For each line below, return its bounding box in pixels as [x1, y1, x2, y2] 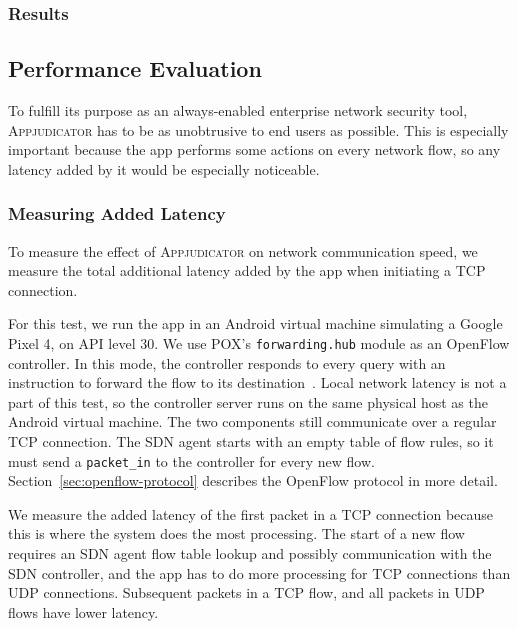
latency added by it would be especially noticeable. [8, 158, 320, 179]
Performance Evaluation [8, 53, 262, 84]
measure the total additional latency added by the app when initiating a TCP [8, 260, 486, 281]
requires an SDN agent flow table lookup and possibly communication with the [8, 543, 492, 564]
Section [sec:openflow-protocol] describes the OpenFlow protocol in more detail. [8, 470, 498, 491]
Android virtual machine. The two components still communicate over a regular [8, 411, 497, 432]
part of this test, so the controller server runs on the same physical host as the [8, 391, 488, 412]
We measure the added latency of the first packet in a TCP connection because [8, 503, 494, 524]
